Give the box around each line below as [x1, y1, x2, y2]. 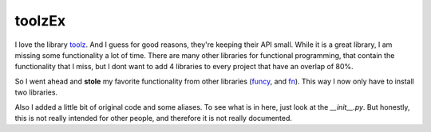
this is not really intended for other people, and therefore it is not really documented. [14, 113, 293, 122]
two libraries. [14, 87, 58, 97]
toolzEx [14, 12, 66, 29]
